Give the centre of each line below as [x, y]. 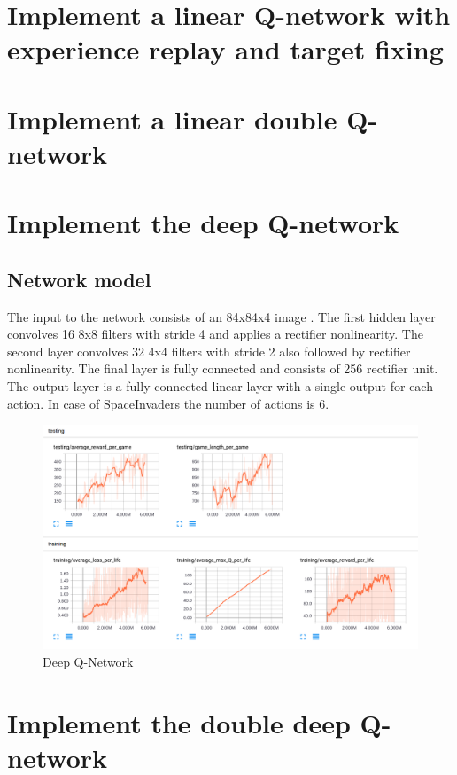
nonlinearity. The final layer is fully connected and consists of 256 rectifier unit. [223, 368]
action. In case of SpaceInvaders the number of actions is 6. [168, 403]
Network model [79, 279]
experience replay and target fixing [225, 49]
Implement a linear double [172, 118]
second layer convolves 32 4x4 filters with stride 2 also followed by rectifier [209, 351]
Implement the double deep [179, 722]
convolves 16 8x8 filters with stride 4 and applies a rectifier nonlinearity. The [215, 334]
